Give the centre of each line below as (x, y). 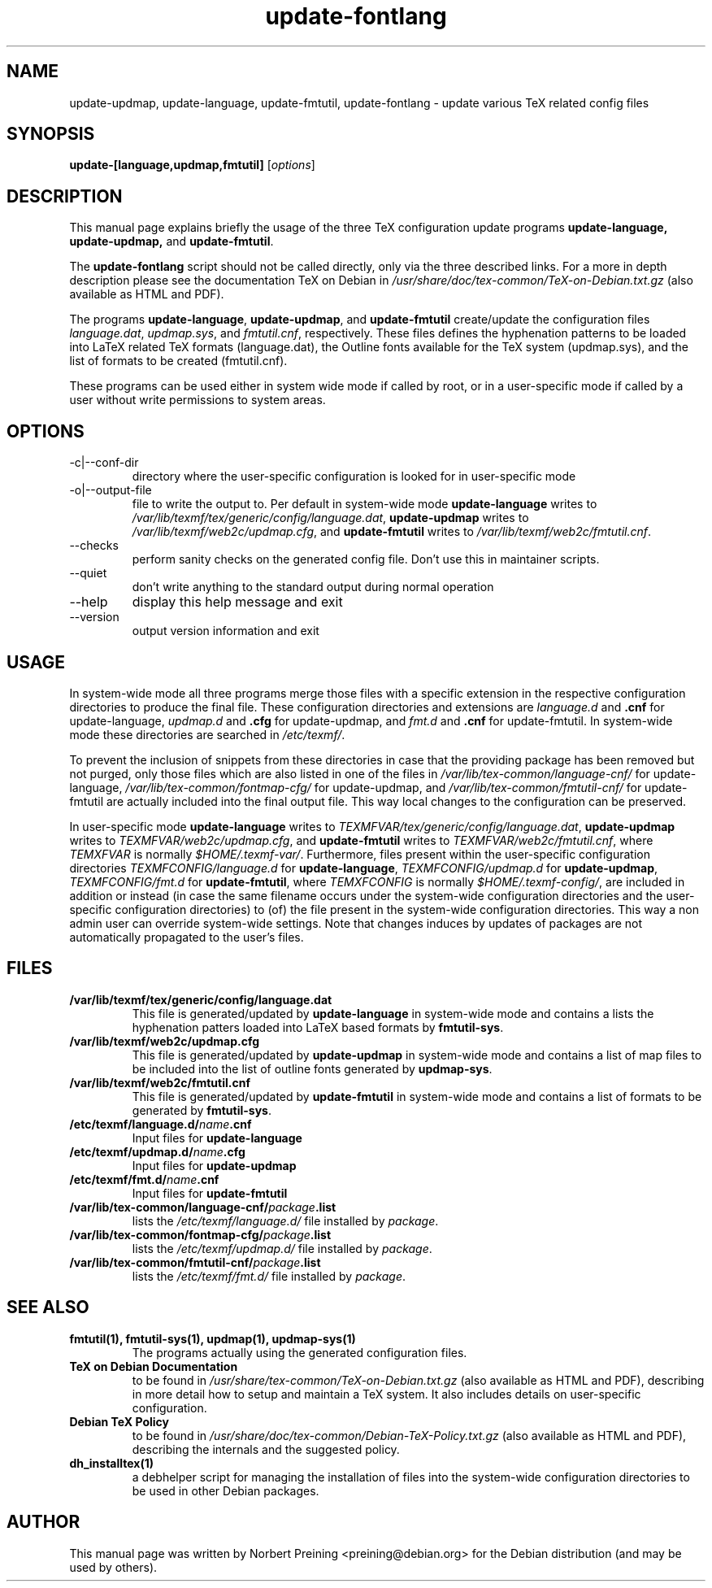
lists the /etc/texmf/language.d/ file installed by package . (285, 1220)
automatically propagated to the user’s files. (187, 937)
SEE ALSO (48, 1307)
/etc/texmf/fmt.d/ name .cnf (144, 1179)
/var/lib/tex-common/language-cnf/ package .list (203, 1207)
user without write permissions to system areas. (198, 400)
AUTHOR (43, 1522)
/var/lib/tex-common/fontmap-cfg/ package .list (200, 1234)
